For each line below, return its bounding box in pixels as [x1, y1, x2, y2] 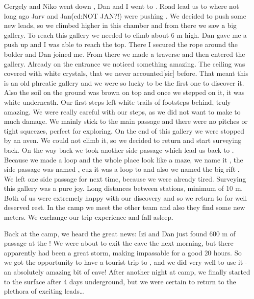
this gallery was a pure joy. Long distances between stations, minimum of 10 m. [4, 183, 243, 193]
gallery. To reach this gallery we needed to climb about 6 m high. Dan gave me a [4, 29, 247, 40]
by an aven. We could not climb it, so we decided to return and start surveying [4, 135, 242, 145]
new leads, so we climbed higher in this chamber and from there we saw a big [4, 20, 237, 30]
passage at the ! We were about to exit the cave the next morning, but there [4, 238, 234, 248]
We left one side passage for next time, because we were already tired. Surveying [4, 173, 246, 184]
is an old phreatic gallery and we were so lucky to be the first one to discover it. [4, 77, 244, 88]
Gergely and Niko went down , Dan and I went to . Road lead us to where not [4, 1, 239, 11]
